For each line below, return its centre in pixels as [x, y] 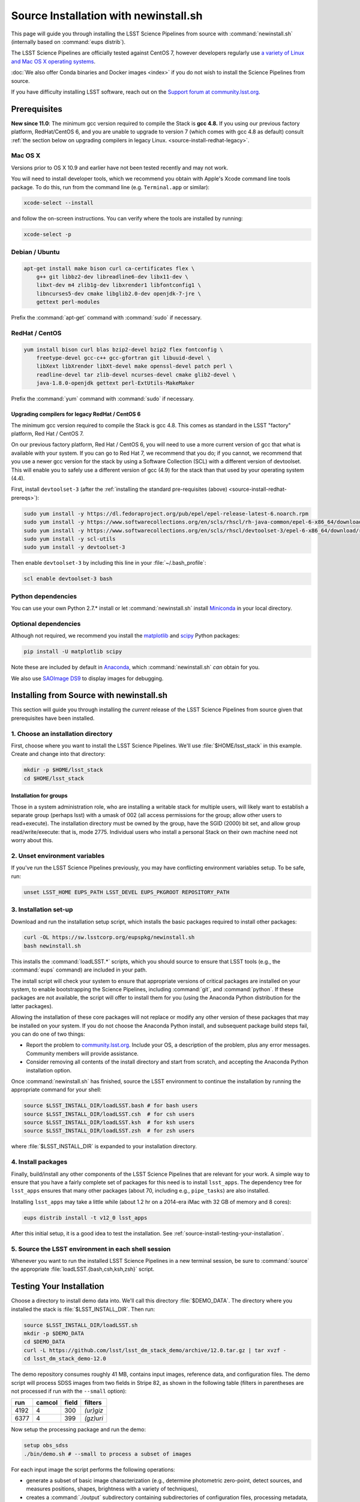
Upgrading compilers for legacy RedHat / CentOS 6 [76, 414]
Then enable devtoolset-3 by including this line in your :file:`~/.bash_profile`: [109, 563]
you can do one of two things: [48, 1034]
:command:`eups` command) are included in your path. [79, 970]
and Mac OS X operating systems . [53, 61]
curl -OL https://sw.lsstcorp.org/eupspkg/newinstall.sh [109, 938]
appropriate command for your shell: [56, 1090]
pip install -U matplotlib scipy [73, 652]
